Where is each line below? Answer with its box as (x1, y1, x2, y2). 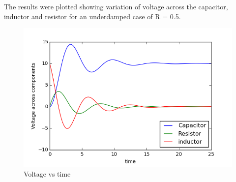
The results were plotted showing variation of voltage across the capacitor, (4, 1, 228, 11)
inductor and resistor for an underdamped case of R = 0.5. (4, 11, 181, 21)
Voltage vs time (24, 169, 71, 179)
